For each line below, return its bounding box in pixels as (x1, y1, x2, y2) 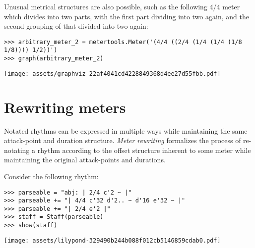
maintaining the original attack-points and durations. (4, 154, 166, 165)
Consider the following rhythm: (4, 171, 99, 181)
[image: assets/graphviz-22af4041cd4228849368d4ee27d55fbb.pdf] (4, 70, 221, 77)
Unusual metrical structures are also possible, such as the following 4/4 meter (4, 1, 240, 11)
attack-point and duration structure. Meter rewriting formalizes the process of (4, 135, 241, 146)
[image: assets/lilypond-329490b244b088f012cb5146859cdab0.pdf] (4, 237, 221, 244)
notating (4, 145, 30, 155)
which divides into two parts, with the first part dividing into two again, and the (4, 11, 249, 21)
